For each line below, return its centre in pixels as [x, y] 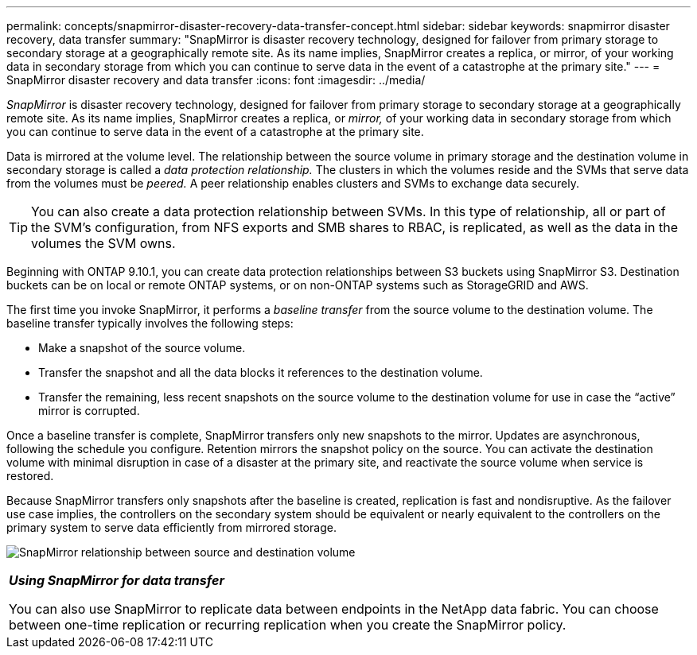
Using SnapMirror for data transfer [117, 580]
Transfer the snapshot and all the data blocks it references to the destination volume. [261, 372]
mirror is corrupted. [89, 411]
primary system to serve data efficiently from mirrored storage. [171, 527]
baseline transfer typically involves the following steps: [150, 323]
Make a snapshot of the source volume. [142, 348]
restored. [30, 476]
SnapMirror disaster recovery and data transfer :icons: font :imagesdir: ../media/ [216, 80]
